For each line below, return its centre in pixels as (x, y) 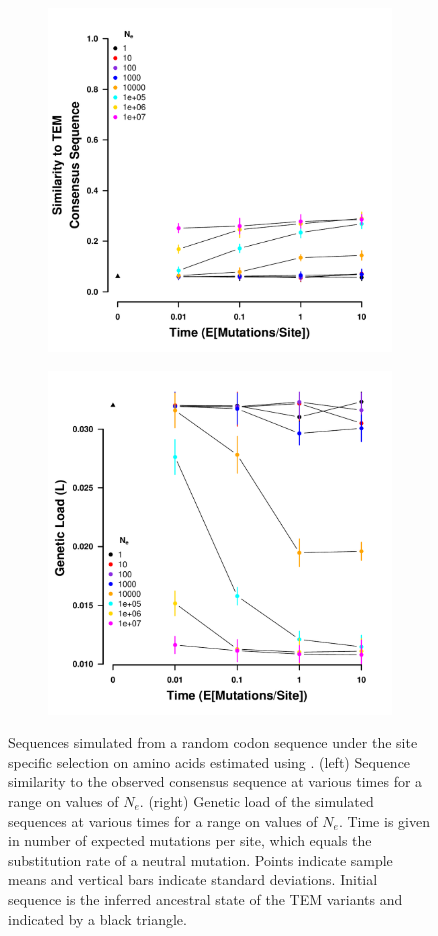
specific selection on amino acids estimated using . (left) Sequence (209, 761)
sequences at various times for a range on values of (163, 820)
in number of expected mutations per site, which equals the (190, 840)
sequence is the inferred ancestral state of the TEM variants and (205, 898)
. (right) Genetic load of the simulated (256, 800)
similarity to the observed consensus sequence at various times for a (215, 781)
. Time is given (384, 820)
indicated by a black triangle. (97, 918)
